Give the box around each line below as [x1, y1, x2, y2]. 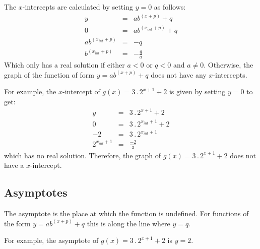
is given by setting [169, 86, 226, 97]
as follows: [154, 2, 186, 12]
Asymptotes [4, 184, 68, 200]
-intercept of [62, 86, 100, 97]
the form [4, 218, 31, 228]
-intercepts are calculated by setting [22, 2, 133, 12]
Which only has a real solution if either [4, 59, 125, 70]
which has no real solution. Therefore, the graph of [4, 150, 161, 160]
